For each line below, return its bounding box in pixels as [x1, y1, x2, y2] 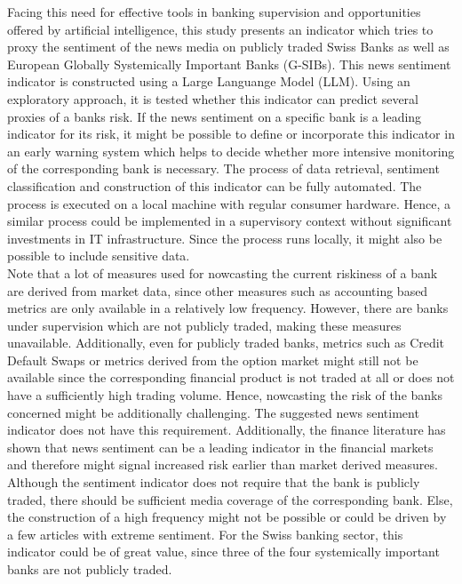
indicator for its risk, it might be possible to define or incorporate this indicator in [7, 124, 455, 143]
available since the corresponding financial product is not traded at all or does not [7, 368, 455, 387]
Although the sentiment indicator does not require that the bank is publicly [7, 473, 420, 492]
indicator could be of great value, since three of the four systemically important [7, 542, 440, 561]
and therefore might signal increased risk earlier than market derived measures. [7, 455, 438, 474]
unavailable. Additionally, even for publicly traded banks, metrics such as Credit [7, 333, 445, 352]
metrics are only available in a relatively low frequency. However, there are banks [7, 299, 449, 317]
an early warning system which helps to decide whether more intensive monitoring [7, 141, 455, 160]
